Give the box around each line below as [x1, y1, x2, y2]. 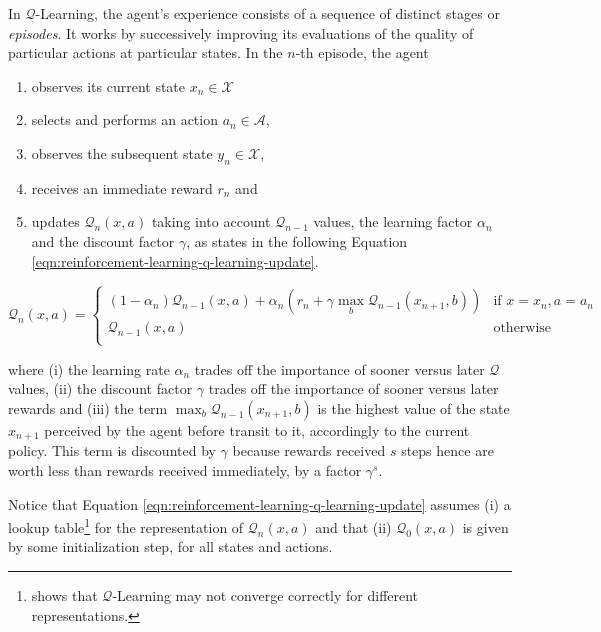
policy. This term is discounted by [8, 440, 216, 461]
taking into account [151, 211, 271, 232]
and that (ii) [315, 516, 392, 537]
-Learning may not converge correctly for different [112, 585, 419, 605]
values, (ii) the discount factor [8, 378, 193, 399]
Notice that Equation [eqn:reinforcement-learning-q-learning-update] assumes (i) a [8, 493, 511, 514]
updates [31, 211, 80, 232]
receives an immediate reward [31, 177, 213, 198]
